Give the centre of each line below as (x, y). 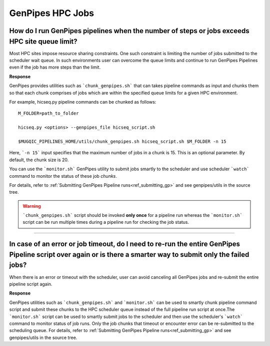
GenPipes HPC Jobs (52, 13)
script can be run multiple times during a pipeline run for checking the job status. (106, 222)
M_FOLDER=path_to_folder (48, 113)
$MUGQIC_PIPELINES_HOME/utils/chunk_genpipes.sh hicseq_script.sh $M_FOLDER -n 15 (122, 141)
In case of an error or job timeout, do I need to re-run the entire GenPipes (124, 244)
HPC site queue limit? (43, 41)
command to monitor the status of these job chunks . (63, 176)
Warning (32, 206)
